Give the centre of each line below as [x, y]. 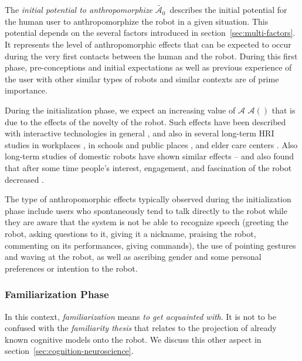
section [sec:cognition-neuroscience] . [69, 351]
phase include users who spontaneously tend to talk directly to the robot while [146, 210]
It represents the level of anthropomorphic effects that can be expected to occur [148, 44]
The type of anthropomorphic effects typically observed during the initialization [148, 199]
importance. [26, 90]
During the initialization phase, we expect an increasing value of [120, 110]
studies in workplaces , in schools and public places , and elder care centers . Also [151, 144]
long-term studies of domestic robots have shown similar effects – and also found [150, 156]
